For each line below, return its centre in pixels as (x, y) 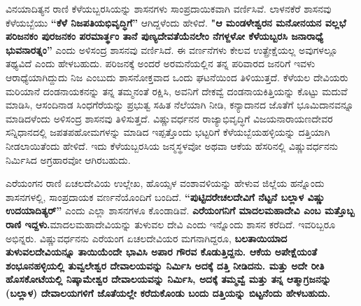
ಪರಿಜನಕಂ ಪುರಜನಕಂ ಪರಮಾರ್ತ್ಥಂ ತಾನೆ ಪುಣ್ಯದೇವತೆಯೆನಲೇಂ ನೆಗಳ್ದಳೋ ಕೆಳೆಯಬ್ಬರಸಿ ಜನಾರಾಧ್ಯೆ (164, 36)
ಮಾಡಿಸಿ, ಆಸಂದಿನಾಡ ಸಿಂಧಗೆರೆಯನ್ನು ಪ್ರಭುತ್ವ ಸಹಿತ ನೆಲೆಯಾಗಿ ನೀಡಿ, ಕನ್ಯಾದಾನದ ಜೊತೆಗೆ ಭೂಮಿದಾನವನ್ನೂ (180, 105)
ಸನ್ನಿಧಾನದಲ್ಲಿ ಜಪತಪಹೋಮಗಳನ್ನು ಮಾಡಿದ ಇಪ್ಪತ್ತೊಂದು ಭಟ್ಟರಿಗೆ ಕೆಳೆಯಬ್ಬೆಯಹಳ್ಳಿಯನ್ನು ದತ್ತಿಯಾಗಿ (168, 132)
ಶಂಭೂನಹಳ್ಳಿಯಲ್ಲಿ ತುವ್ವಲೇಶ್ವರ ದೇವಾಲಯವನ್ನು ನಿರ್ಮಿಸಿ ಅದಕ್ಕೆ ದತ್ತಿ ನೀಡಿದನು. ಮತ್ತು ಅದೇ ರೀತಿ (165, 265)
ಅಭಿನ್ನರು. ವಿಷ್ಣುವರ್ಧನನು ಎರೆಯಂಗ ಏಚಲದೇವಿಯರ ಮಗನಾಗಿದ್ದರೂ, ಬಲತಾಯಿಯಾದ (147, 238)
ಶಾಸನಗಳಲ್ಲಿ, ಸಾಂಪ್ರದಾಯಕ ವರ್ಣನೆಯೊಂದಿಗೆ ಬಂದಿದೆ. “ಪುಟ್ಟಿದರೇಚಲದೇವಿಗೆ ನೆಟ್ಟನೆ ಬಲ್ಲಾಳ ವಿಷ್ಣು (165, 196)
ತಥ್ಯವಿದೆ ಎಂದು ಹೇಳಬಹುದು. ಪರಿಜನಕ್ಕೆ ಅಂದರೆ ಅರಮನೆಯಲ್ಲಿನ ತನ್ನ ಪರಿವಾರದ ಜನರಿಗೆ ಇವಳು (161, 63)
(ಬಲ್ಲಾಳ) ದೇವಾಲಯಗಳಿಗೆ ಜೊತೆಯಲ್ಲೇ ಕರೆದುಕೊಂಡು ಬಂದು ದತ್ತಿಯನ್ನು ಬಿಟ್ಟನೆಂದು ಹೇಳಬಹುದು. (168, 292)
